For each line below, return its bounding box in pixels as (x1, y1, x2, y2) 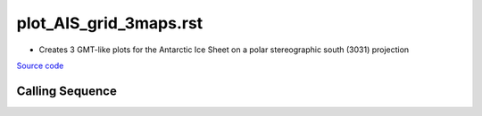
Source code (16, 60, 64, 71)
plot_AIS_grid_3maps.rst (16, 13, 204, 33)
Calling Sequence (16, 83, 118, 98)
